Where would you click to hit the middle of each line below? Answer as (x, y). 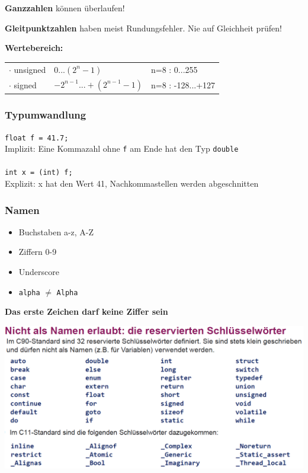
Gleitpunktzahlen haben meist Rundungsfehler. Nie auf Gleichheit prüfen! (143, 28)
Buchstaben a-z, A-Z (56, 231)
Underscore (39, 272)
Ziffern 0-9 (38, 252)
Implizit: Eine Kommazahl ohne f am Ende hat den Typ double (122, 148)
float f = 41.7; (37, 138)
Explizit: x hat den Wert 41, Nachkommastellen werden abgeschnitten (132, 183)
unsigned (30, 69)
